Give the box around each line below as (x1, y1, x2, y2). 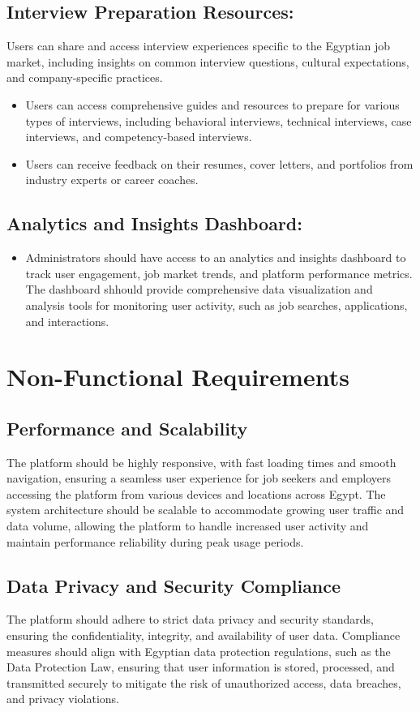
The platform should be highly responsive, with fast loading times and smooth (6, 453, 396, 470)
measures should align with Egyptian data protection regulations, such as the (6, 642, 391, 659)
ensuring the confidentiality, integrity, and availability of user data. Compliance (6, 627, 401, 644)
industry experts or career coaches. (25, 171, 199, 188)
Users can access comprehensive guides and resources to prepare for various (25, 96, 400, 113)
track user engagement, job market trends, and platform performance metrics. (25, 264, 413, 281)
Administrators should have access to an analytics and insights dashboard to (25, 249, 406, 266)
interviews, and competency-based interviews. (25, 128, 252, 145)
